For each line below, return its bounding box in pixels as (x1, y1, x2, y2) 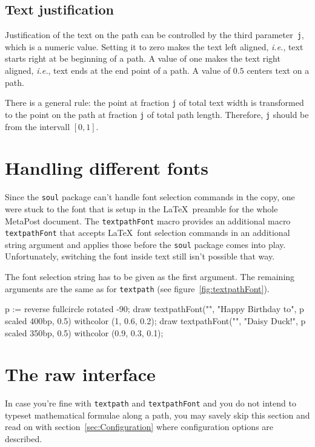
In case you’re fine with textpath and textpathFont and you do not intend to (5, 397, 296, 409)
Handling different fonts (5, 155, 209, 180)
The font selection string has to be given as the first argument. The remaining (5, 270, 295, 283)
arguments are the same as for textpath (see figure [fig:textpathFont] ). (5, 282, 270, 295)
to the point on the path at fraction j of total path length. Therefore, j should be (5, 108, 309, 120)
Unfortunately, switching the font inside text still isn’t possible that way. (5, 250, 275, 263)
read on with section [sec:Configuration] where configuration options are (5, 420, 274, 433)
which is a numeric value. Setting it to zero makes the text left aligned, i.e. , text (5, 40, 303, 53)
